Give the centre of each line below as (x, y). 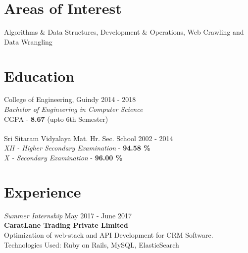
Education (39, 76)
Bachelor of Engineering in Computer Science (74, 109)
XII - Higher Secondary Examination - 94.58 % (77, 148)
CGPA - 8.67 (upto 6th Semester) (56, 119)
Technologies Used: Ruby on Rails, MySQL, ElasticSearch (92, 244)
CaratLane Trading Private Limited (66, 225)
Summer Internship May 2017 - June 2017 (68, 215)
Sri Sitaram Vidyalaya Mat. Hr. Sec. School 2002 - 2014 (89, 138)
